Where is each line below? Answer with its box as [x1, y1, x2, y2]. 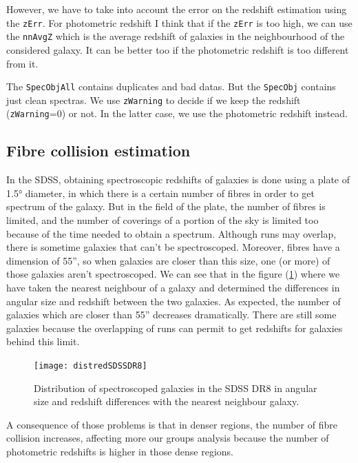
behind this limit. [6, 334, 80, 349]
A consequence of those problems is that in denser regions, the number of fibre [6, 417, 337, 431]
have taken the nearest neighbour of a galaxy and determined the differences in [6, 280, 340, 295]
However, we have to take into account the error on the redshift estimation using [6, 2, 347, 16]
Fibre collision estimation [6, 140, 191, 161]
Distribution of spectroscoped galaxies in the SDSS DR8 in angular [34, 380, 317, 395]
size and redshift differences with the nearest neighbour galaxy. [34, 394, 299, 409]
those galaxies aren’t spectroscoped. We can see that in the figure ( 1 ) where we [6, 267, 340, 281]
